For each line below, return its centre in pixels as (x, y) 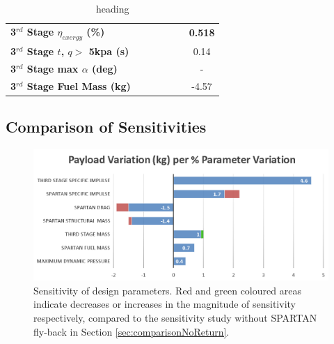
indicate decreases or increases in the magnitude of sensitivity (165, 304)
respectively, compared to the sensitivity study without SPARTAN (175, 318)
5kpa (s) (109, 51)
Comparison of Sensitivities (106, 127)
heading (112, 8)
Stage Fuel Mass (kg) (79, 85)
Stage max (53, 68)
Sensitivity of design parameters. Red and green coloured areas (167, 290)
